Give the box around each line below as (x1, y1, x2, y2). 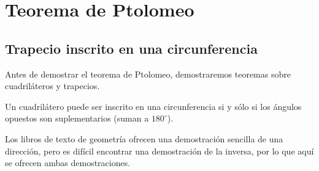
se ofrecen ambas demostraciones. (5, 156, 131, 169)
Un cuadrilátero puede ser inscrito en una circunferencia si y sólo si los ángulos (5, 100, 302, 112)
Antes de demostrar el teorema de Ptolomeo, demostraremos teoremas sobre (5, 67, 291, 80)
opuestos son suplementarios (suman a (5, 112, 149, 125)
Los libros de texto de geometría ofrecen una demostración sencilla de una (5, 132, 283, 145)
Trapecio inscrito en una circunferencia (5, 38, 258, 57)
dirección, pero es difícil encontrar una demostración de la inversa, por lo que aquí (5, 144, 314, 157)
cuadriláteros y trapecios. (5, 79, 100, 92)
